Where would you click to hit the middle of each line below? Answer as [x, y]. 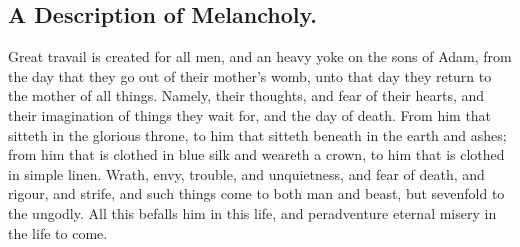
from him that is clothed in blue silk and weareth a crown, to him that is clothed [256, 154]
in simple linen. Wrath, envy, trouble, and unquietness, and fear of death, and [246, 173]
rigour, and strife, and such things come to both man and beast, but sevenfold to [256, 193]
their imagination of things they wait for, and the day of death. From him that [250, 114]
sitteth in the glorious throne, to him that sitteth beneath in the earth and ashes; [257, 134]
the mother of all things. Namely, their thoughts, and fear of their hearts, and [246, 95]
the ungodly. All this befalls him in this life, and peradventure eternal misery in [252, 212]
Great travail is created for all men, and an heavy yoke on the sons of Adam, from [260, 56]
